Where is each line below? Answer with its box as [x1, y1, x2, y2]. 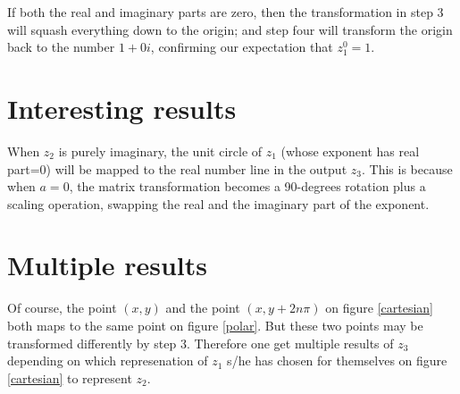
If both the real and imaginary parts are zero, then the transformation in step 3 [7, 3, 444, 21]
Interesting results [7, 89, 237, 126]
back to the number [7, 38, 115, 56]
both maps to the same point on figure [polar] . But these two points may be [7, 316, 423, 334]
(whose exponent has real [280, 141, 420, 160]
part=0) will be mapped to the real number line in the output [7, 159, 347, 178]
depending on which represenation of [7, 351, 208, 370]
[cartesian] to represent [7, 368, 132, 387]
